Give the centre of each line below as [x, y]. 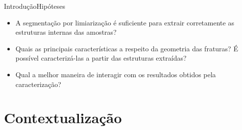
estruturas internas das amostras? [66, 32]
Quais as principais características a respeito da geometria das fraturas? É [127, 48]
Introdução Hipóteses [35, 6]
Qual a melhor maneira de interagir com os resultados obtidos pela [116, 74]
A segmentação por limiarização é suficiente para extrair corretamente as [125, 22]
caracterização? [38, 84]
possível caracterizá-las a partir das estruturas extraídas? [101, 58]
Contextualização [63, 118]
